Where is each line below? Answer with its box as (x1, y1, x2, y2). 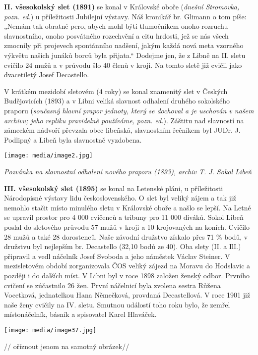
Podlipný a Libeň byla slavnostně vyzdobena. (4, 134, 142, 145)
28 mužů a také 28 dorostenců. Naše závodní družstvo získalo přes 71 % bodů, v (4, 231, 248, 242)
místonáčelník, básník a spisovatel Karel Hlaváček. (4, 309, 157, 319)
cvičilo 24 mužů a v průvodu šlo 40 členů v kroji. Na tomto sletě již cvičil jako (4, 59, 242, 70)
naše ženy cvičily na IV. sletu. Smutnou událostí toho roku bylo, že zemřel (4, 299, 230, 309)
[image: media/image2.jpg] (4, 152, 93, 159)
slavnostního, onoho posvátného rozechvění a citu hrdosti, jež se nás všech (4, 30, 229, 41)
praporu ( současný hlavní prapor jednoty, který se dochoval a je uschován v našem (4, 105, 254, 115)
